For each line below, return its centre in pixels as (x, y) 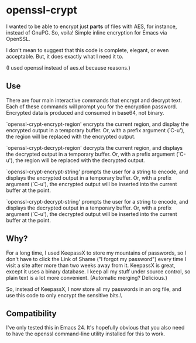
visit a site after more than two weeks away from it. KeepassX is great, (91, 265)
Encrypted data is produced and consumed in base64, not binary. (85, 112)
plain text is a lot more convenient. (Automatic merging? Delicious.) (87, 277)
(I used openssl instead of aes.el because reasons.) (68, 67)
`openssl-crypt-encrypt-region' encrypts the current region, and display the (97, 124)
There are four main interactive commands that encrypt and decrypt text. (94, 100)
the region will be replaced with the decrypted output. (80, 160)
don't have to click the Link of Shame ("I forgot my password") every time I (96, 259)
